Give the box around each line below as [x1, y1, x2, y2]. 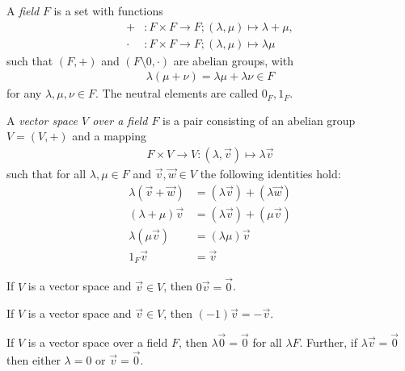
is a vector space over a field [27, 334, 168, 351]
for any [6, 85, 42, 102]
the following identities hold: [200, 165, 341, 182]
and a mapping [72, 127, 147, 144]
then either [6, 351, 61, 368]
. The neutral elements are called [95, 85, 259, 102]
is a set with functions [53, 2, 163, 19]
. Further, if [299, 334, 358, 351]
